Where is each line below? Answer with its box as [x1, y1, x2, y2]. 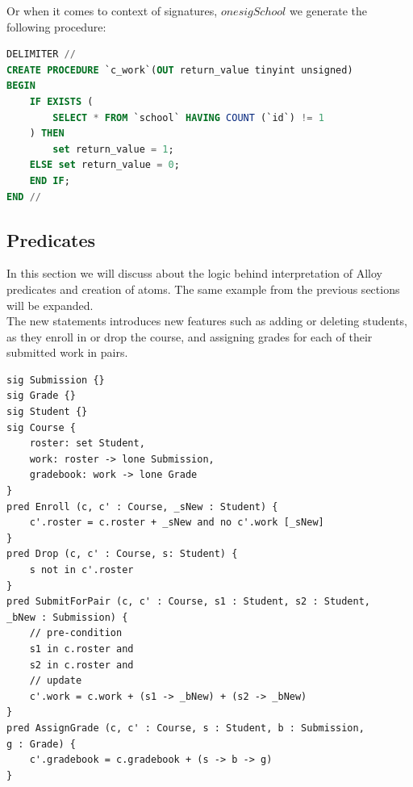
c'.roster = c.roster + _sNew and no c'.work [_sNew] [29, 517, 324, 529]
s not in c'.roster [29, 564, 134, 576]
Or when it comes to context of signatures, [6, 2, 218, 19]
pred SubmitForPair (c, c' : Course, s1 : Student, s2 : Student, [6, 596, 371, 608]
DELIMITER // [6, 48, 76, 61]
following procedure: [6, 18, 106, 35]
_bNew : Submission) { [6, 611, 128, 623]
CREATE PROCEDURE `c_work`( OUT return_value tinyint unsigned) [6, 64, 353, 76]
